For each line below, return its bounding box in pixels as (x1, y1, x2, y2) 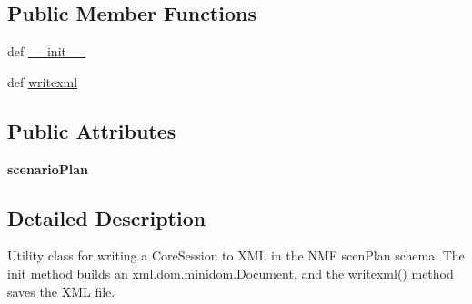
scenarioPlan (7, 159, 89, 178)
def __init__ (7, 42, 85, 61)
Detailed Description (7, 203, 206, 231)
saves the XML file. (7, 281, 115, 300)
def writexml (7, 72, 78, 91)
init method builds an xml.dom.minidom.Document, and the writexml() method (7, 263, 454, 282)
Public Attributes (7, 116, 176, 144)
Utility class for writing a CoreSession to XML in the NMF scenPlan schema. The (7, 246, 465, 265)
